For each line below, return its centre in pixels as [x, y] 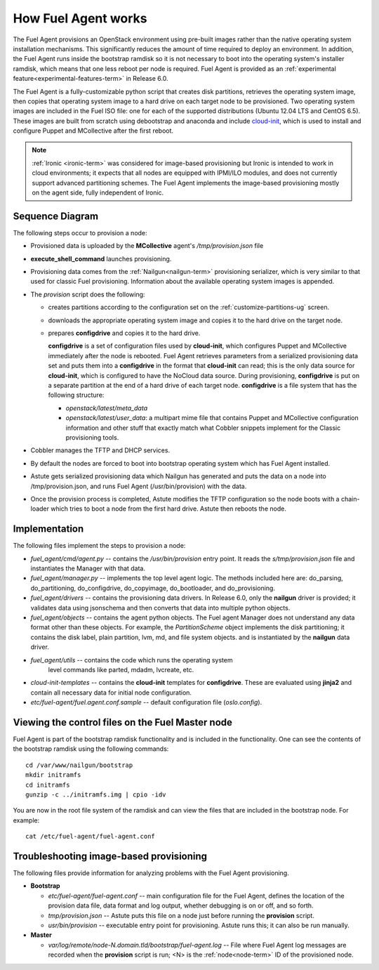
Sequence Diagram [55, 216]
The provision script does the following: [88, 294]
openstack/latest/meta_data [106, 408]
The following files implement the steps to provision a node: [99, 546]
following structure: [76, 395]
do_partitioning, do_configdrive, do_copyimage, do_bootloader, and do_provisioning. [153, 588]
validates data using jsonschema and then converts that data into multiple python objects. [160, 608]
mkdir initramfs [53, 775]
